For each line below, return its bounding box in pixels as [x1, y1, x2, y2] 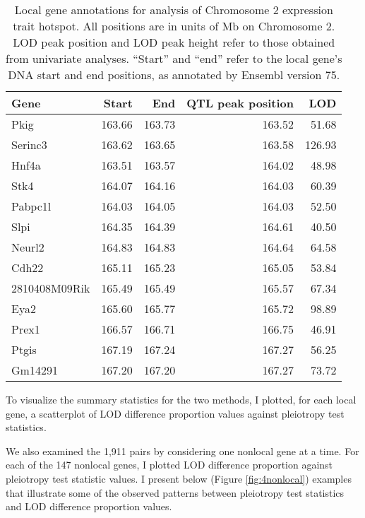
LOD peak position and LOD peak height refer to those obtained [13, 34, 335, 50]
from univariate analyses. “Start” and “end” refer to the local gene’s [6, 50, 342, 66]
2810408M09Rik [11, 280, 90, 296]
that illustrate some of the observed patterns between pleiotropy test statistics [6, 485, 345, 500]
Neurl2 [11, 239, 44, 255]
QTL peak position [186, 95, 294, 111]
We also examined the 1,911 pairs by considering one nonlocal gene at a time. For [6, 443, 359, 458]
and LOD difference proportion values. [6, 499, 172, 514]
